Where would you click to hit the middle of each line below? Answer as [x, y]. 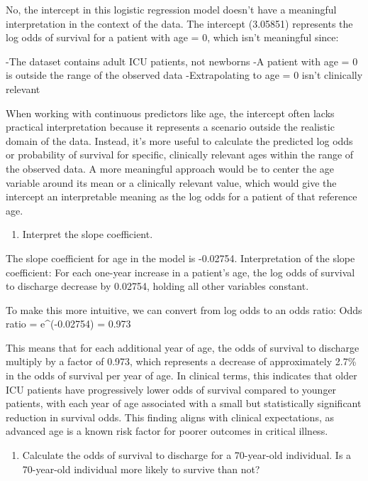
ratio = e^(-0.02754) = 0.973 [68, 324]
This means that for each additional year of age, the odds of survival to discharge [183, 347]
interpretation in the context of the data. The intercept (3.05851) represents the [179, 23]
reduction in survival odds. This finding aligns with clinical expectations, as [170, 417]
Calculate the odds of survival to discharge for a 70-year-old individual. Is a [187, 455]
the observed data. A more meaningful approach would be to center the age [170, 168]
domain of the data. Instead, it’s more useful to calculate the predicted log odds [179, 140]
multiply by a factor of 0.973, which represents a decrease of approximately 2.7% [181, 361]
